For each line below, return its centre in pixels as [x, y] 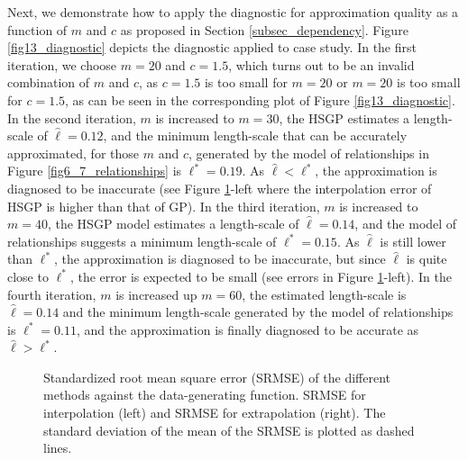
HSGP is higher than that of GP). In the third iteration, [164, 206]
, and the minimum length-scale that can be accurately [255, 135]
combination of [49, 82]
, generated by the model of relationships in [308, 153]
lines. [58, 448]
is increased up [156, 294]
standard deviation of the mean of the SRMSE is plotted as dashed [229, 430]
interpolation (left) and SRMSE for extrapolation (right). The [215, 413]
